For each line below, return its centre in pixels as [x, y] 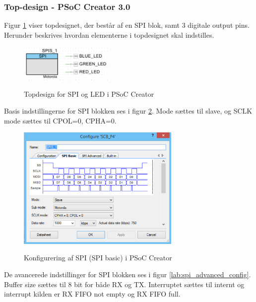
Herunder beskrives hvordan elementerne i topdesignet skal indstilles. [109, 34]
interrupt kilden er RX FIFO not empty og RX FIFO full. [92, 294]
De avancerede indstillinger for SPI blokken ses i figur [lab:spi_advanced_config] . [128, 274]
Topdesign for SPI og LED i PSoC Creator [89, 94]
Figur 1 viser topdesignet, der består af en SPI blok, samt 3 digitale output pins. [127, 25]
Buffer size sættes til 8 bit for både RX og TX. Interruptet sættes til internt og [124, 284]
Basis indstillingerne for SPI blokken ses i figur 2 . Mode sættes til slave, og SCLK [128, 111]
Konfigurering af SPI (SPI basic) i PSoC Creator [98, 258]
